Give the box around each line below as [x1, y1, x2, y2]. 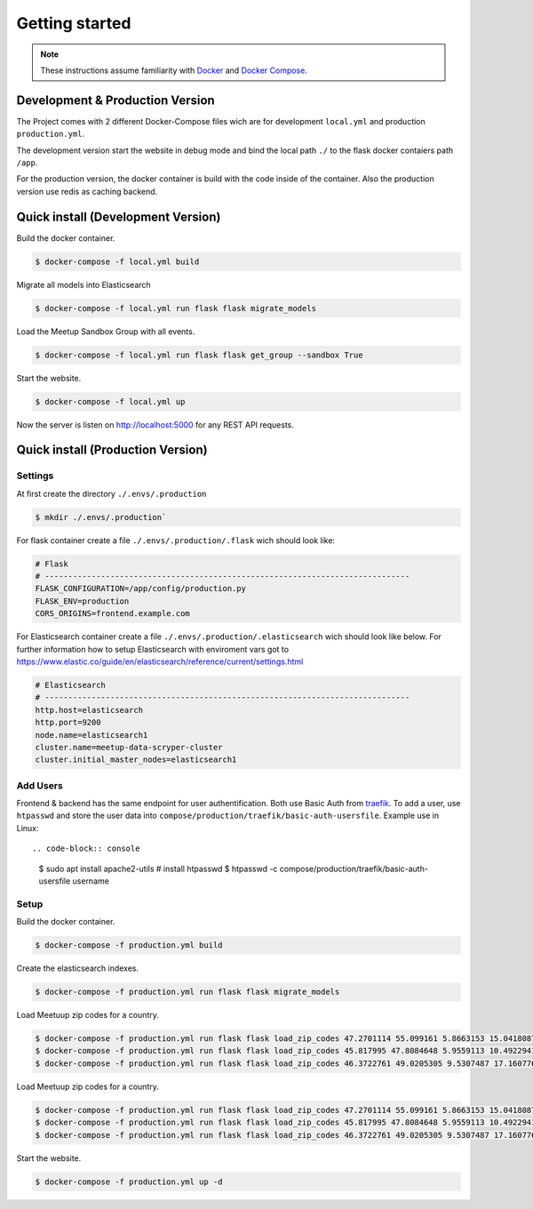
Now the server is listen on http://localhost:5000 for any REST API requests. [16, 419, 295, 430]
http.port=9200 [35, 717, 101, 728]
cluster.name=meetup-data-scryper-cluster [35, 742, 223, 752]
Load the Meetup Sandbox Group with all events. [16, 325, 195, 337]
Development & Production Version [16, 92, 215, 108]
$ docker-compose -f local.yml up [35, 396, 186, 406]
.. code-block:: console [32, 844, 140, 853]
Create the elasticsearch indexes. [16, 963, 139, 973]
